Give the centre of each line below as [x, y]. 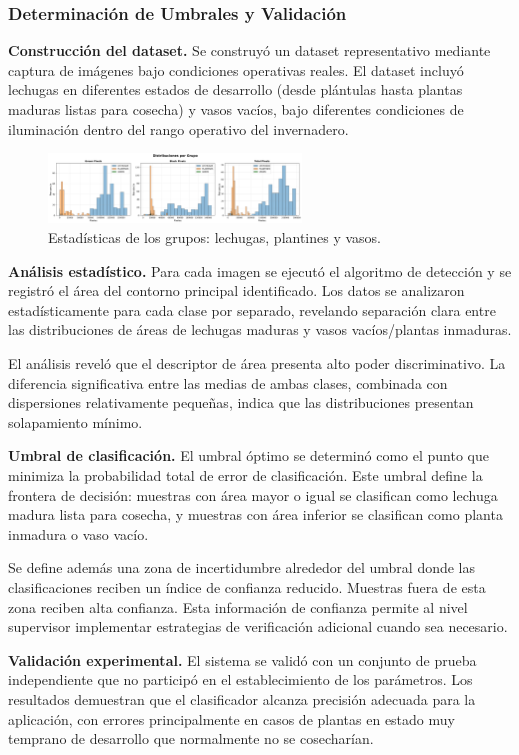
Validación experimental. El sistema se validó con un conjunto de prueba [242, 659]
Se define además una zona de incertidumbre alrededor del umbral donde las [242, 567]
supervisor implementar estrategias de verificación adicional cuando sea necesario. [258, 626]
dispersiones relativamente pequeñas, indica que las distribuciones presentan [241, 402]
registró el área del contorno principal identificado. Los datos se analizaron [236, 290]
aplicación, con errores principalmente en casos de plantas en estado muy [231, 718]
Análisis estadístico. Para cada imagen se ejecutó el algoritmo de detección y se [260, 270]
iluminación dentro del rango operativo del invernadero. [178, 128]
